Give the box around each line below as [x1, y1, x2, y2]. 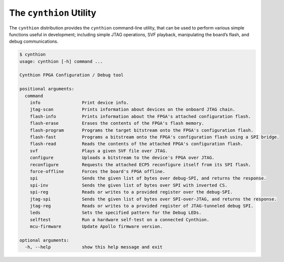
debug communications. [9, 38, 59, 44]
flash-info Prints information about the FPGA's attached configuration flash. [30, 114, 251, 119]
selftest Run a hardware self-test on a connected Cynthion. [30, 217, 210, 222]
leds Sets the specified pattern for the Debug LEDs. [30, 210, 202, 216]
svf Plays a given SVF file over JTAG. [30, 148, 168, 153]
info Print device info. [30, 100, 129, 106]
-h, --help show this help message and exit [25, 244, 163, 250]
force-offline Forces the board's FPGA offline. [30, 169, 165, 174]
